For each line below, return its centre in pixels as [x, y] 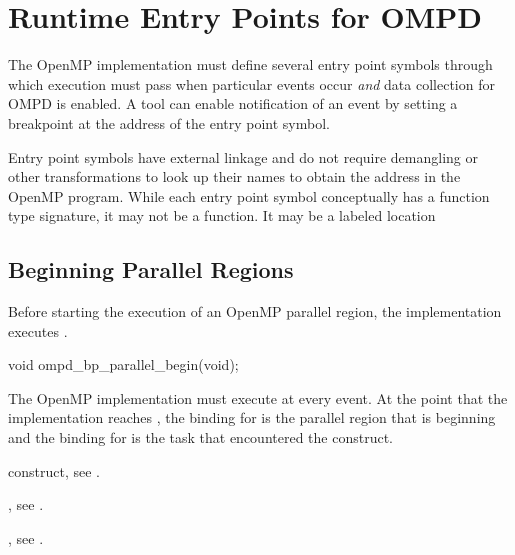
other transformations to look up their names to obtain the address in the [234, 176]
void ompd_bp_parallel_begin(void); [123, 364]
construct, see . [54, 470]
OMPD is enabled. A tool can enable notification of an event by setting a [233, 103]
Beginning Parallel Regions [151, 269]
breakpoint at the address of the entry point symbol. [169, 122]
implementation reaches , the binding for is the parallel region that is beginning [252, 417]
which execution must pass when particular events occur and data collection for [251, 83]
